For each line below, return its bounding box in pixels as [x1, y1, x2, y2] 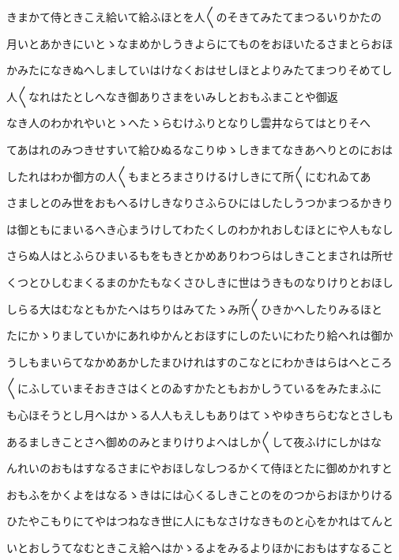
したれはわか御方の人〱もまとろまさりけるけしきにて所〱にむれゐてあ [6, 167, 371, 184]
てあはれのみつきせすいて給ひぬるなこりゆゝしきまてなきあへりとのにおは [6, 141, 393, 157]
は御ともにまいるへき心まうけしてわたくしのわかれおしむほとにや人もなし [6, 220, 393, 237]
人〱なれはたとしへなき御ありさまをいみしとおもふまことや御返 [6, 88, 338, 104]
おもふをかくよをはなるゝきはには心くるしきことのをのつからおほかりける [6, 486, 393, 502]
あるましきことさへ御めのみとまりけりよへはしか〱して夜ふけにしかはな [6, 433, 382, 449]
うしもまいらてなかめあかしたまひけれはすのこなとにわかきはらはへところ [6, 353, 393, 370]
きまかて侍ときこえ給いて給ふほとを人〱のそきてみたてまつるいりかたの [6, 9, 382, 24]
